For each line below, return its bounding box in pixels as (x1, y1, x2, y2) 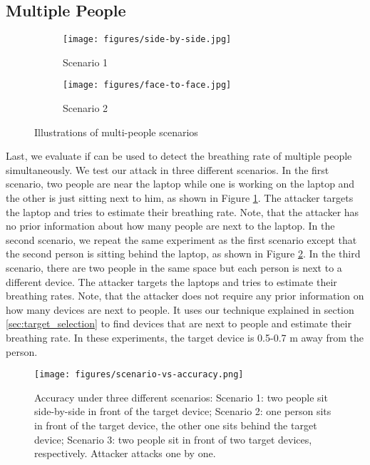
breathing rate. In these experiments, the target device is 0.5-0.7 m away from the (6, 330, 364, 345)
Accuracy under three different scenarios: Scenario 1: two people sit (34, 389, 328, 404)
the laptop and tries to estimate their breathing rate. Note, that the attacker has (6, 204, 359, 219)
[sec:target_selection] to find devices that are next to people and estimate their (6, 316, 351, 331)
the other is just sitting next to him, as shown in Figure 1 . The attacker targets (6, 190, 354, 205)
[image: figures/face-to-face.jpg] (63, 80, 232, 91)
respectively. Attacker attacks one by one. (34, 446, 216, 461)
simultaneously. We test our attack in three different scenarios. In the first (6, 162, 329, 177)
